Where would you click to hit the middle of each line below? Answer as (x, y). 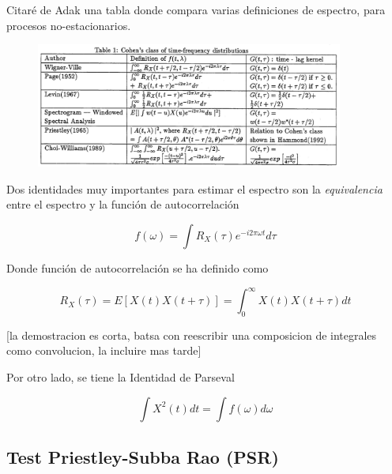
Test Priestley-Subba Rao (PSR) (143, 457)
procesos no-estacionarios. (69, 25)
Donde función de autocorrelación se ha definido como (138, 267)
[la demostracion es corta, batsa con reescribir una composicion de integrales (192, 335)
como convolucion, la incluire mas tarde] (104, 350)
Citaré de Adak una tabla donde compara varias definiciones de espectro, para (196, 9)
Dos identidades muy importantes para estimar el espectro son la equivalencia (194, 188)
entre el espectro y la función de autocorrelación (123, 204)
